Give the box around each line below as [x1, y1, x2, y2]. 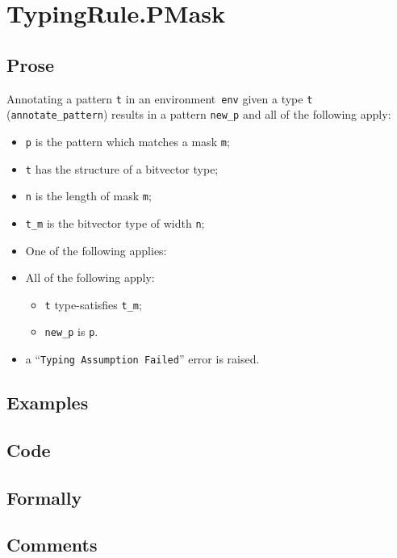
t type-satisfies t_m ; [44, 296, 142, 313]
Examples [6, 390, 89, 415]
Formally [6, 485, 82, 510]
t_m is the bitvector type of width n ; [25, 214, 205, 231]
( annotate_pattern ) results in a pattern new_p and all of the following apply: [6, 106, 391, 123]
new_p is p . [44, 323, 98, 340]
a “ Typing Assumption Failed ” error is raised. [25, 350, 260, 367]
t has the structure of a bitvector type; [25, 160, 219, 177]
